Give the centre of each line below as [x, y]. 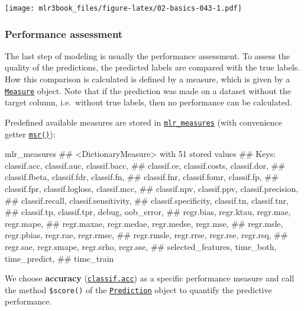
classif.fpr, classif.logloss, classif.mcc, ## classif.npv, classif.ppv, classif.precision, [152, 188]
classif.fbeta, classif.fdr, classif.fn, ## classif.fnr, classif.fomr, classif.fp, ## [142, 177]
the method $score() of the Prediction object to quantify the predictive [138, 289]
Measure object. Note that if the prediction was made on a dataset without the [148, 90]
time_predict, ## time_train [59, 258]
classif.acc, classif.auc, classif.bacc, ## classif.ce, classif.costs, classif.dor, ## [145, 165]
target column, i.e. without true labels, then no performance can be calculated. [148, 102]
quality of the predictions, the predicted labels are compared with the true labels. [152, 67]
